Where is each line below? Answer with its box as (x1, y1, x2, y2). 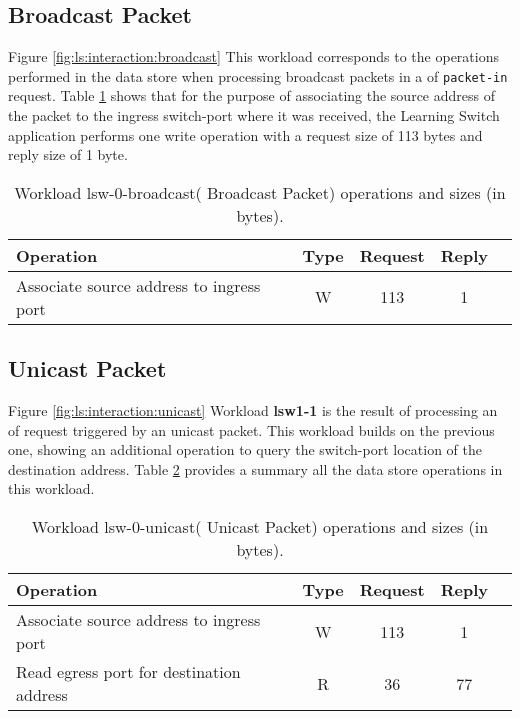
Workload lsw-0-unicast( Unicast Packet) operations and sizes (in (31, 515, 489, 538)
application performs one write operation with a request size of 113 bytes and (8, 124, 483, 145)
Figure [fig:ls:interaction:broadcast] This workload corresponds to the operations (8, 46, 499, 67)
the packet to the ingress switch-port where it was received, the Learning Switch (8, 105, 500, 126)
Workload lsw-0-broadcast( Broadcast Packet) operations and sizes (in (14, 180, 506, 204)
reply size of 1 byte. (8, 144, 128, 165)
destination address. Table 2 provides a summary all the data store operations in (8, 458, 503, 479)
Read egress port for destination (16, 660, 241, 683)
